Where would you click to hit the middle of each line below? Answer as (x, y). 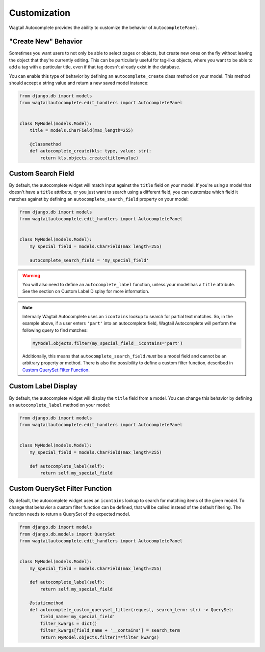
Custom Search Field (42, 173)
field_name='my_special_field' (78, 617)
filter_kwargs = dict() (69, 623)
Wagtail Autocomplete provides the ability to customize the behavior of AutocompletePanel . (104, 28)
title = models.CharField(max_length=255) (81, 130)
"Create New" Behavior (46, 42)
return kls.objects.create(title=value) (89, 158)
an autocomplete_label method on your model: (60, 405)
